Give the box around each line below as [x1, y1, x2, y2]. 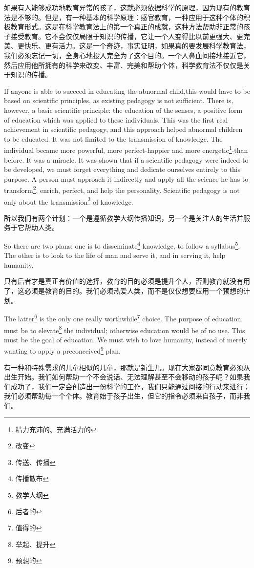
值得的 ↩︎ [15, 523, 42, 533]
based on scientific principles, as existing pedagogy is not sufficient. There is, [4, 95, 233, 105]
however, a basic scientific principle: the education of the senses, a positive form [4, 105, 243, 115]
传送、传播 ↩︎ [15, 457, 56, 467]
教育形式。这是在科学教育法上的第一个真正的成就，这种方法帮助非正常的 [10, 21, 243, 32]
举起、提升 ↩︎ [15, 539, 56, 549]
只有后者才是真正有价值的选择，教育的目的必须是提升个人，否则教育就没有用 [4, 276, 250, 286]
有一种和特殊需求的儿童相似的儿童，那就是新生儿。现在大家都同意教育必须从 [4, 362, 250, 372]
